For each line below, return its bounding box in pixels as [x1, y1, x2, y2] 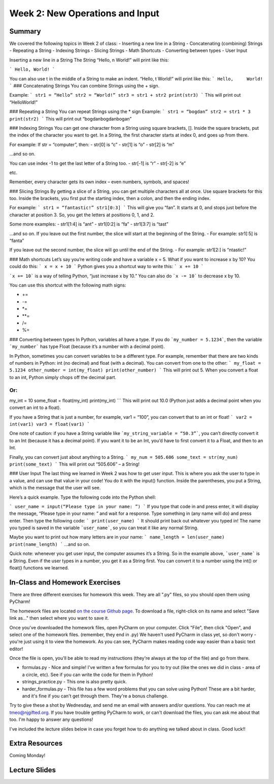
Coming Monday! [9, 752, 46, 759]
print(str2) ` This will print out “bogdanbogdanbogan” [9, 115, 132, 122]
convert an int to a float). [9, 404, 61, 411]
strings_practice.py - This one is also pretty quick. [22, 679, 127, 685]
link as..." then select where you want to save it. [9, 615, 109, 621]
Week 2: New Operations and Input [9, 8, 160, 19]
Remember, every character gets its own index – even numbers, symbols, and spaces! [9, 179, 190, 185]
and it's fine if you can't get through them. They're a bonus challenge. [22, 693, 168, 699]
